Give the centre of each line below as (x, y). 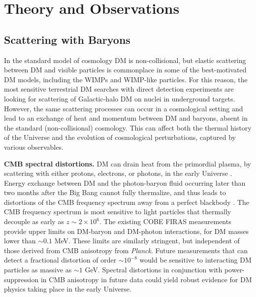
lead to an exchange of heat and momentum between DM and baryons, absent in (126, 118)
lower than (20, 241)
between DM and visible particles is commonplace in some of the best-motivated (125, 70)
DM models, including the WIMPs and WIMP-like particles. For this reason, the (126, 79)
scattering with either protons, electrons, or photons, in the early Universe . (118, 173)
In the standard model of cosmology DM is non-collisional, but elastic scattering (125, 60)
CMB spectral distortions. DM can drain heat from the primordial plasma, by (128, 163)
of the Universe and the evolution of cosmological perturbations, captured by (120, 137)
